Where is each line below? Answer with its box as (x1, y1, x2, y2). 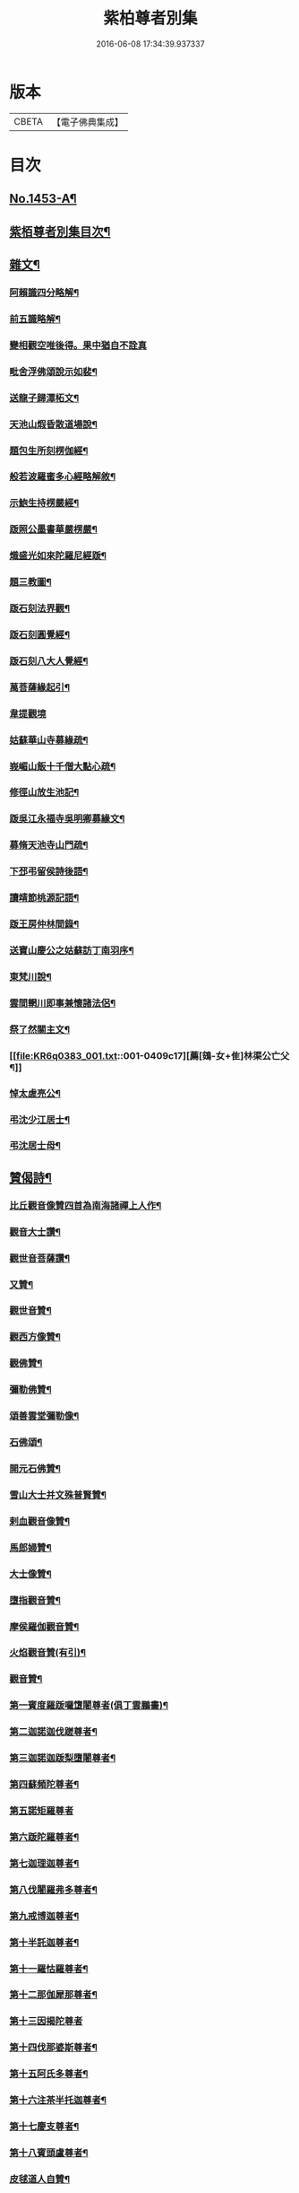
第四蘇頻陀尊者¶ (9, 1778, 80, 1791)
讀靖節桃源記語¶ (9, 892, 80, 904)
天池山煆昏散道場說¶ (9, 418, 98, 431)
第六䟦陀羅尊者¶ (9, 1830, 80, 1843)
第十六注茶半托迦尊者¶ (9, 2094, 107, 2107)
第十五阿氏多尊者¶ (9, 2067, 89, 2080)
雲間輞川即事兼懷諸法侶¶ (9, 997, 116, 1009)
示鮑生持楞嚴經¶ (9, 497, 80, 510)
